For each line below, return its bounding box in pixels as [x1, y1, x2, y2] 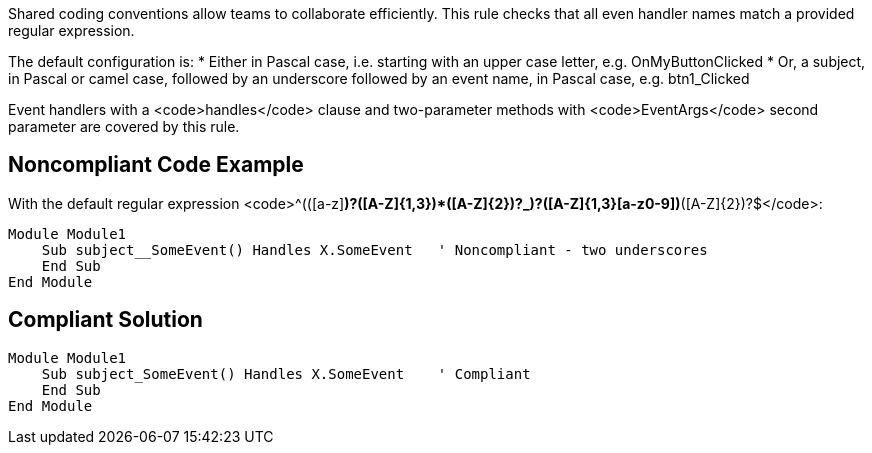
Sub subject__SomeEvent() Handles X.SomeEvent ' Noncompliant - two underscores [41, 241, 708, 258]
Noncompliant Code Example [8, 152, 304, 178]
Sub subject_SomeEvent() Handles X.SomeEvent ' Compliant [41, 365, 531, 382]
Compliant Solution [8, 307, 203, 333]
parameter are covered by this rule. [8, 118, 240, 135]
